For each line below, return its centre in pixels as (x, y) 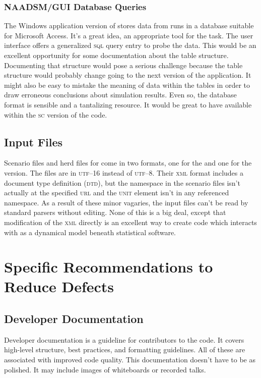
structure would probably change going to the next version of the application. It (128, 75)
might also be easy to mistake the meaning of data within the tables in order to (127, 85)
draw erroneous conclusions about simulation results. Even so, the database (120, 95)
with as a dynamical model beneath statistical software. (90, 232)
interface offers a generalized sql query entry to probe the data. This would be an (130, 45)
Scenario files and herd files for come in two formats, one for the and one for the (128, 163)
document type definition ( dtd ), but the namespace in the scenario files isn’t (122, 182)
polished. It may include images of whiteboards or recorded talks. (105, 369)
